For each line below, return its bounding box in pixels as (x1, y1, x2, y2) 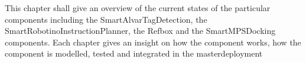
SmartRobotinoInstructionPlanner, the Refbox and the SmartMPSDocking (5, 24, 276, 37)
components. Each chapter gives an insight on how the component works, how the (5, 36, 301, 48)
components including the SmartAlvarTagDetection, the (5, 13, 207, 25)
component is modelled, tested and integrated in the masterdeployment (5, 47, 263, 60)
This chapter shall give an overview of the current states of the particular (5, 2, 271, 13)
